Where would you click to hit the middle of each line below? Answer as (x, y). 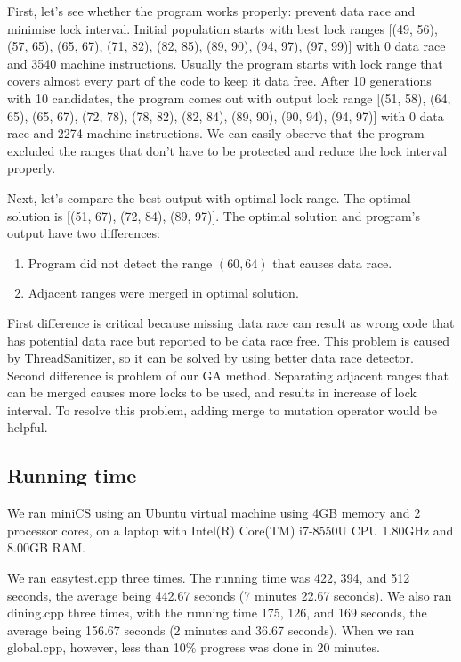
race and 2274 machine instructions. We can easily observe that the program (216, 133)
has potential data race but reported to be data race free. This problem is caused (229, 340)
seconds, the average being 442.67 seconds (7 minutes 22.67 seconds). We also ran (230, 595)
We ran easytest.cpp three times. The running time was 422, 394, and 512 (209, 578)
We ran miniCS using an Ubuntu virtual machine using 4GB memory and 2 (214, 513)
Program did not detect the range (120, 262)
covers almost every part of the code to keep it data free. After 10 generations (219, 81)
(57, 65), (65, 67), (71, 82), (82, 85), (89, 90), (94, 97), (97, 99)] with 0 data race (226, 46)
